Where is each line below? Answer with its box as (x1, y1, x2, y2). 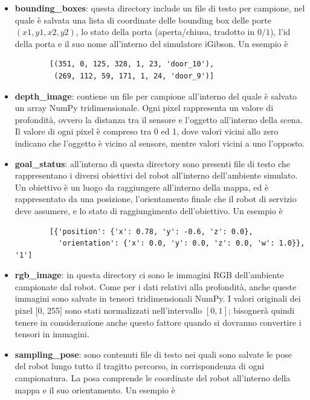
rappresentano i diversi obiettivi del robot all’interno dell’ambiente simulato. (15, 169, 298, 182)
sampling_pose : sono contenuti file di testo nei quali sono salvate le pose (15, 348, 292, 360)
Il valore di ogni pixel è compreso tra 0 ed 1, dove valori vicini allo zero (15, 125, 279, 138)
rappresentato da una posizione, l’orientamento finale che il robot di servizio (15, 192, 297, 205)
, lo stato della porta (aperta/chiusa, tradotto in (76, 25, 255, 38)
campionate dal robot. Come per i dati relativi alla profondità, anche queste (15, 280, 297, 293)
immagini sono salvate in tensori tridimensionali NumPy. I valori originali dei (15, 292, 301, 305)
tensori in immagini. (15, 328, 89, 340)
